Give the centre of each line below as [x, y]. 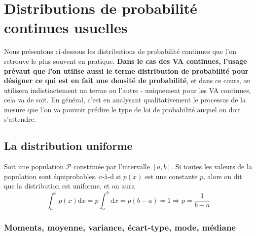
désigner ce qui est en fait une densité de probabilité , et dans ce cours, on [128, 80]
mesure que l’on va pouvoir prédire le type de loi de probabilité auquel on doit [122, 109]
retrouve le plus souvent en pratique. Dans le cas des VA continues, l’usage [126, 61]
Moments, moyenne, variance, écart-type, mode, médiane [120, 227]
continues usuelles [66, 27]
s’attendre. [20, 119]
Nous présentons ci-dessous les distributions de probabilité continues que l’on [120, 51]
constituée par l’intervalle [112, 166]
